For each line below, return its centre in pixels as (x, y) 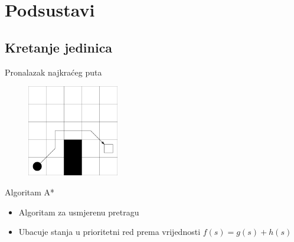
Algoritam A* (30, 192)
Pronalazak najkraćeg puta (53, 72)
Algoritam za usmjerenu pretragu (79, 212)
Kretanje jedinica (59, 47)
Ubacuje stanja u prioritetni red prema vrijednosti (110, 232)
